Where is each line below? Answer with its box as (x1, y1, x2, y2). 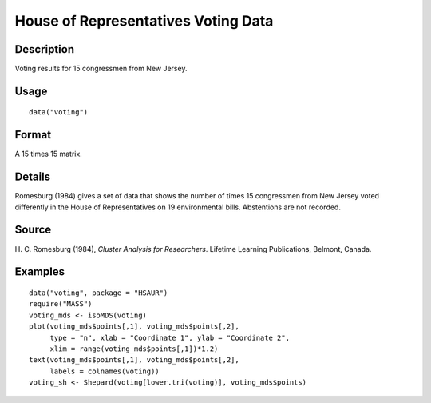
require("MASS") (29, 300, 93, 309)
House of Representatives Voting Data (14, 12, 274, 30)
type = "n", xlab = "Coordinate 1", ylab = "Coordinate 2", (49, 333, 291, 342)
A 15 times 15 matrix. (14, 149, 83, 159)
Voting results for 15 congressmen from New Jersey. (14, 64, 188, 74)
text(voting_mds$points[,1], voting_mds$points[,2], (29, 356, 239, 365)
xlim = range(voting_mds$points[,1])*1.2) (49, 344, 219, 353)
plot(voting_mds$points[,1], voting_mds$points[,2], (29, 322, 239, 331)
